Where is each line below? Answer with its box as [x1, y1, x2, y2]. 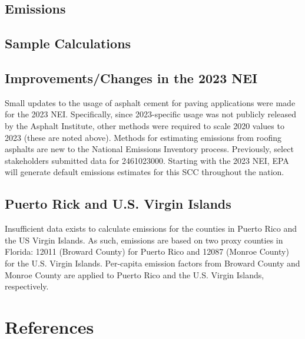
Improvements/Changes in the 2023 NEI [5, 68, 258, 87]
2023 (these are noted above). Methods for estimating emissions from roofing [5, 131, 281, 143]
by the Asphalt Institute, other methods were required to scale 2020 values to [5, 119, 284, 131]
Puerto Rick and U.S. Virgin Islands [5, 195, 231, 213]
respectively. [5, 280, 49, 292]
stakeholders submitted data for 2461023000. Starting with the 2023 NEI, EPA [5, 154, 289, 166]
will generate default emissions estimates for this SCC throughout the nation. [5, 166, 284, 178]
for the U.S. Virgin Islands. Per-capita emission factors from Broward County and [5, 256, 300, 269]
